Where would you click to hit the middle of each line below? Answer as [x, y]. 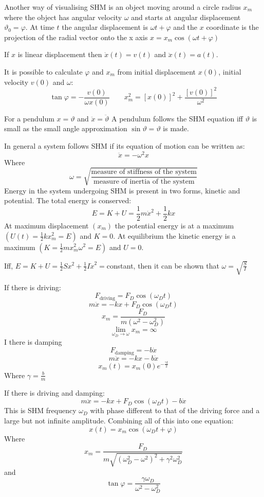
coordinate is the [232, 27]
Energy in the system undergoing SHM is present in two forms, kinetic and [122, 190]
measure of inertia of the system [144, 182]
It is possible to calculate [43, 71]
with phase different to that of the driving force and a [175, 410]
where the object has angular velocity [63, 17]
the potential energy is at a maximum [174, 225]
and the [185, 27]
